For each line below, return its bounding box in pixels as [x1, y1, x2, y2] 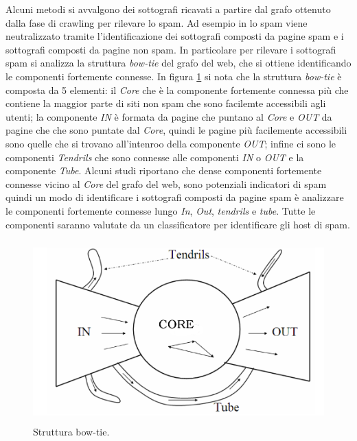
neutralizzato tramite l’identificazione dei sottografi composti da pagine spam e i [5, 29, 344, 43]
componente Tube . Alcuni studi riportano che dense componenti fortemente [5, 163, 322, 178]
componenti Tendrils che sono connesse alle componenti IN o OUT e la [5, 150, 304, 164]
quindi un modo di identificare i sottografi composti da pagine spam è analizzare [5, 190, 344, 204]
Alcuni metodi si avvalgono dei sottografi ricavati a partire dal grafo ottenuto [5, 2, 331, 16]
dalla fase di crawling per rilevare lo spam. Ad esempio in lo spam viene [5, 15, 308, 29]
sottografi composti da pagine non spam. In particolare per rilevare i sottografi [5, 42, 336, 56]
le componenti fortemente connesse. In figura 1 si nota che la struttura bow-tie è [5, 69, 342, 83]
